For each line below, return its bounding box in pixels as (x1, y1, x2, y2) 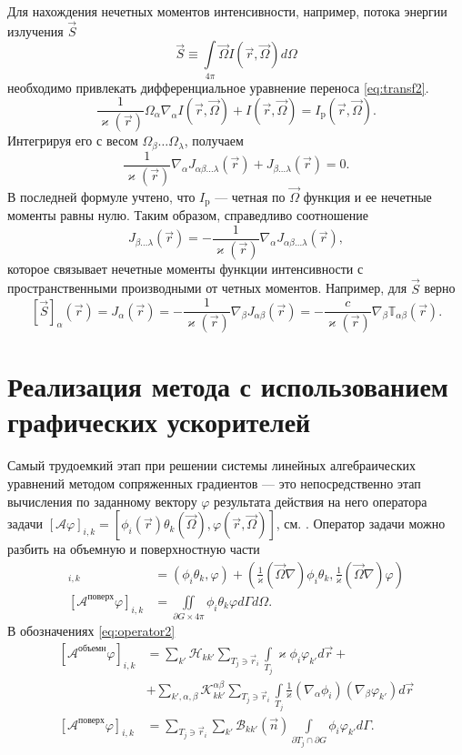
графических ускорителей (7, 403, 311, 440)
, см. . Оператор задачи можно (276, 514, 446, 533)
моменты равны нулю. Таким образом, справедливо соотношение (7, 206, 368, 225)
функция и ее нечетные (303, 186, 432, 206)
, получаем (184, 131, 244, 150)
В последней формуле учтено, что (7, 186, 196, 206)
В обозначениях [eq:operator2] (7, 621, 176, 640)
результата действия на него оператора (214, 491, 427, 510)
